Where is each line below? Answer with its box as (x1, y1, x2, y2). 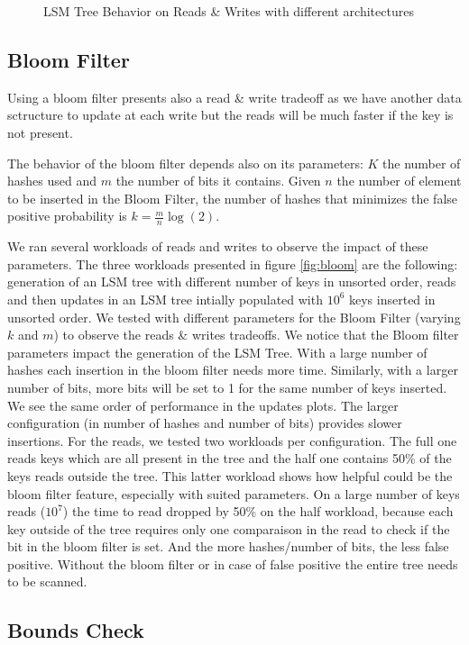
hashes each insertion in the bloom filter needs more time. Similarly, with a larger (7, 360, 458, 379)
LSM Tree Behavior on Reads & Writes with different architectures (43, 2, 414, 20)
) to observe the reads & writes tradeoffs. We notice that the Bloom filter (53, 325, 459, 344)
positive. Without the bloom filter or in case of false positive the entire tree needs (7, 554, 458, 573)
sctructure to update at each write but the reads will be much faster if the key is (7, 105, 454, 124)
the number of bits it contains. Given (115, 171, 321, 190)
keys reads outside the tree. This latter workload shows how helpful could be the (7, 466, 453, 485)
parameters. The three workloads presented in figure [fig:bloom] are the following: (7, 254, 458, 273)
